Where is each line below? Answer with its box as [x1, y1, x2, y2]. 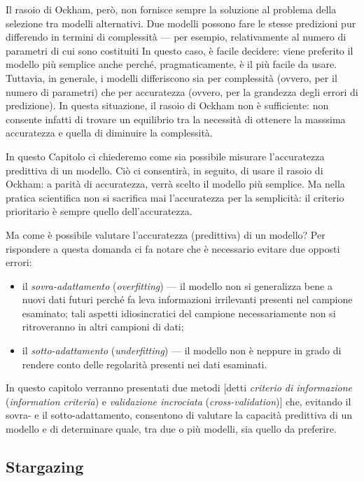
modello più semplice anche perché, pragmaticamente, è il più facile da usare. [6, 57, 337, 71]
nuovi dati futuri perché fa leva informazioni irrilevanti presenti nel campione [22, 292, 353, 307]
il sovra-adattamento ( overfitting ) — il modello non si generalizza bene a [22, 278, 332, 293]
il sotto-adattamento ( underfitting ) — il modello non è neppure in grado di [22, 343, 342, 358]
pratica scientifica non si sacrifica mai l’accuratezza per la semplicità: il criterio [6, 190, 344, 204]
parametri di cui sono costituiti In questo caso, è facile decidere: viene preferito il [6, 43, 353, 57]
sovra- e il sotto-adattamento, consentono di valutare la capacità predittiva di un [6, 407, 353, 422]
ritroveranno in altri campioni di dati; [22, 319, 184, 334]
